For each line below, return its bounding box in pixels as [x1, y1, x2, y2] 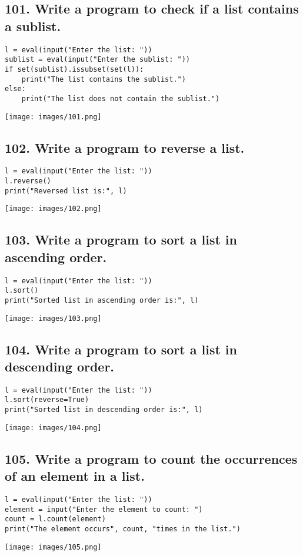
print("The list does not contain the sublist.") [21, 94, 220, 103]
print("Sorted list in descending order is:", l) [5, 406, 203, 414]
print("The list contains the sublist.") [21, 75, 186, 83]
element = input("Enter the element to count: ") [5, 505, 203, 514]
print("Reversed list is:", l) [5, 186, 127, 195]
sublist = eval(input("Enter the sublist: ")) [5, 55, 190, 64]
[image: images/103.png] [5, 314, 102, 323]
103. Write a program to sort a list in [5, 230, 237, 249]
